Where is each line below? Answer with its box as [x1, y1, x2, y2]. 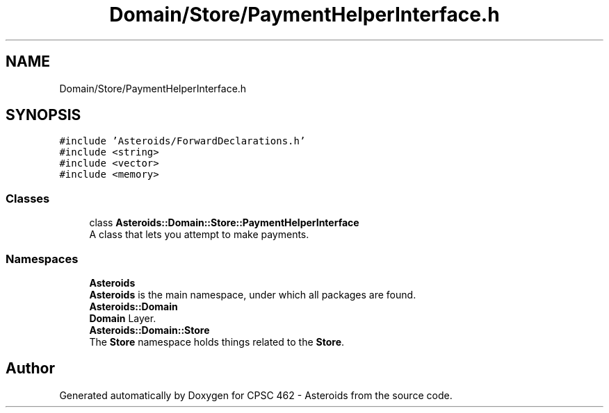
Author [6, 360, 55, 378]
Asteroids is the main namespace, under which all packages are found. [89, 288, 416, 301]
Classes [6, 191, 50, 205]
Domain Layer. [89, 312, 156, 324]
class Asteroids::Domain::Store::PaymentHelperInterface [89, 217, 359, 229]
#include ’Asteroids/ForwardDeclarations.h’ [59, 135, 306, 147]
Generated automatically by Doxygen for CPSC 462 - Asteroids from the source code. [59, 389, 453, 401]
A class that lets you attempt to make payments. [89, 228, 309, 241]
